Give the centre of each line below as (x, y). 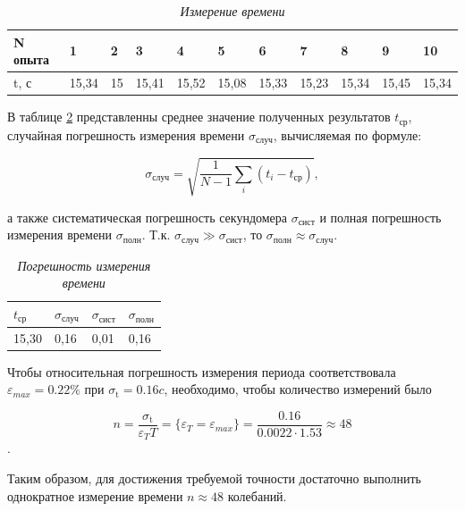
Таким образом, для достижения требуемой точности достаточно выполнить (214, 477)
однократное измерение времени (95, 495)
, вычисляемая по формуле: (347, 134)
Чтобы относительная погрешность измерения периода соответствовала (202, 371)
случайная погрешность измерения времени (126, 134)
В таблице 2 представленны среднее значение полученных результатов (199, 117)
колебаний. (257, 495)
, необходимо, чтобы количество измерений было (298, 389)
